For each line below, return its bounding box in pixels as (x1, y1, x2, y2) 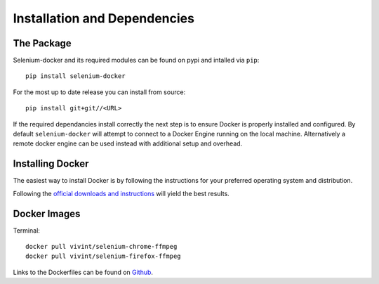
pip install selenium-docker (25, 72, 126, 80)
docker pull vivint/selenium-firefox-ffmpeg (25, 252, 182, 260)
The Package (13, 37, 72, 49)
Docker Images (13, 207, 81, 219)
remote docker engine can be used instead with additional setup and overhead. (13, 139, 243, 148)
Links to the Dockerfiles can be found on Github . (13, 268, 154, 276)
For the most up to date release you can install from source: (13, 88, 186, 96)
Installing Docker (13, 158, 89, 170)
